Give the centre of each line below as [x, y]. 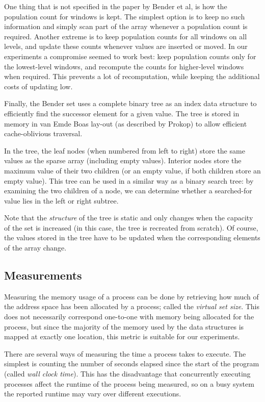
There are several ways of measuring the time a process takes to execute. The [125, 353]
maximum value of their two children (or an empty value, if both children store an [132, 170]
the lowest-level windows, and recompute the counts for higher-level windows [124, 66]
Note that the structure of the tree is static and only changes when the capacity [129, 218]
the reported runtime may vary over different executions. [93, 394]
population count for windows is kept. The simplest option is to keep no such [125, 16]
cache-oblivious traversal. [43, 133]
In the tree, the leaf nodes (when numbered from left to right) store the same [125, 150]
